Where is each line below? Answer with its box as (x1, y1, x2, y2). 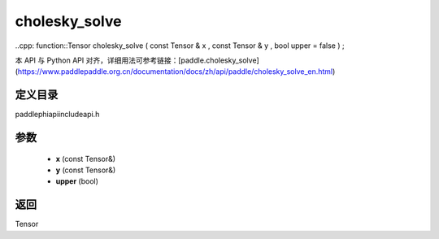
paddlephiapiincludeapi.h (15, 110, 100, 119)
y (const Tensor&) (55, 165, 116, 175)
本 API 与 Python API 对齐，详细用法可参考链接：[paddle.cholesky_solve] (15, 55, 259, 65)
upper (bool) (55, 176, 99, 186)
